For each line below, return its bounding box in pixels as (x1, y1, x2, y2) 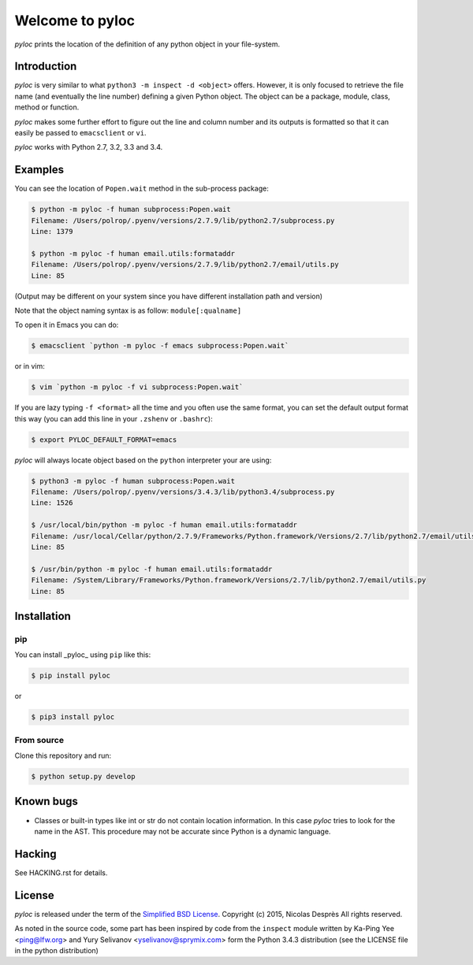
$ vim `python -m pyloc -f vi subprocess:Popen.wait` (31, 383, 244, 392)
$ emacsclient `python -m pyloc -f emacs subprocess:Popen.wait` (31, 341, 289, 351)
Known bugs (14, 795, 79, 808)
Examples (14, 163, 65, 176)
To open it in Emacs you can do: (14, 320, 119, 330)
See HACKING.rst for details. (14, 867, 108, 878)
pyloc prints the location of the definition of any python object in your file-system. (14, 39, 281, 49)
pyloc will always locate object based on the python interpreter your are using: (14, 455, 272, 465)
